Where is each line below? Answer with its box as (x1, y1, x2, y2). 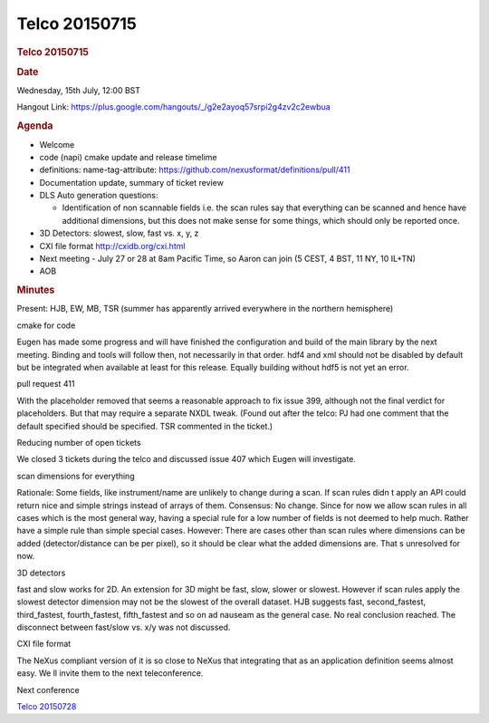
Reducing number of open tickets (16, 437, 141, 448)
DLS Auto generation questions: (39, 190, 158, 201)
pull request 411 (16, 379, 75, 390)
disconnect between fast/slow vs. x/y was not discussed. (16, 622, 231, 633)
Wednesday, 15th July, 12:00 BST (16, 85, 140, 96)
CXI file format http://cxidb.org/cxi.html (39, 240, 186, 251)
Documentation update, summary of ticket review (39, 177, 224, 188)
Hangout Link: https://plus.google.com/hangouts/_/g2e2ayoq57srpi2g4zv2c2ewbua (16, 101, 331, 112)
